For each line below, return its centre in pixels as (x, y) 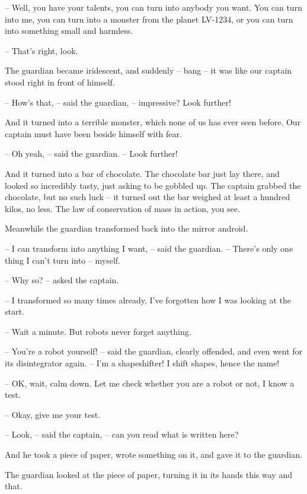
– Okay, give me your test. (53, 414)
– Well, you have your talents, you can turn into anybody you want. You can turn (153, 7)
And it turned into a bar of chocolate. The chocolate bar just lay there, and (142, 173)
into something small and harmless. (69, 31)
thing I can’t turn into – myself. (63, 260)
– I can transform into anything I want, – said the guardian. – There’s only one (149, 248)
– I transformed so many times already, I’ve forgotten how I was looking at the (148, 300)
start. (15, 311)
